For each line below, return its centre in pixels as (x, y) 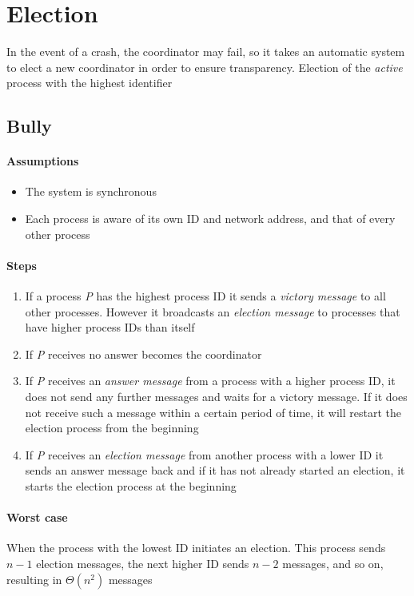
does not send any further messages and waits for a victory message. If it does (216, 397)
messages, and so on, (333, 563)
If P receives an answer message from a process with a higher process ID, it (210, 381)
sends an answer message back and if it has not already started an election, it (215, 470)
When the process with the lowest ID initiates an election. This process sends (196, 548)
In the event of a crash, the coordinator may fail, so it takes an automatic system (206, 52)
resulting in (34, 579)
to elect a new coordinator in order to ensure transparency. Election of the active (205, 67)
